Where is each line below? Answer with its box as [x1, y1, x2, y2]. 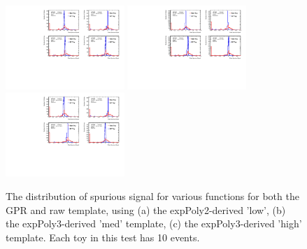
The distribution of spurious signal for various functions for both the [6, 188, 299, 203]
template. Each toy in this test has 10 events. [6, 229, 200, 244]
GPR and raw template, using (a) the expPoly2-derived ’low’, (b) [6, 202, 286, 217]
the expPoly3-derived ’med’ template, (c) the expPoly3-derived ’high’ [6, 216, 302, 231]
